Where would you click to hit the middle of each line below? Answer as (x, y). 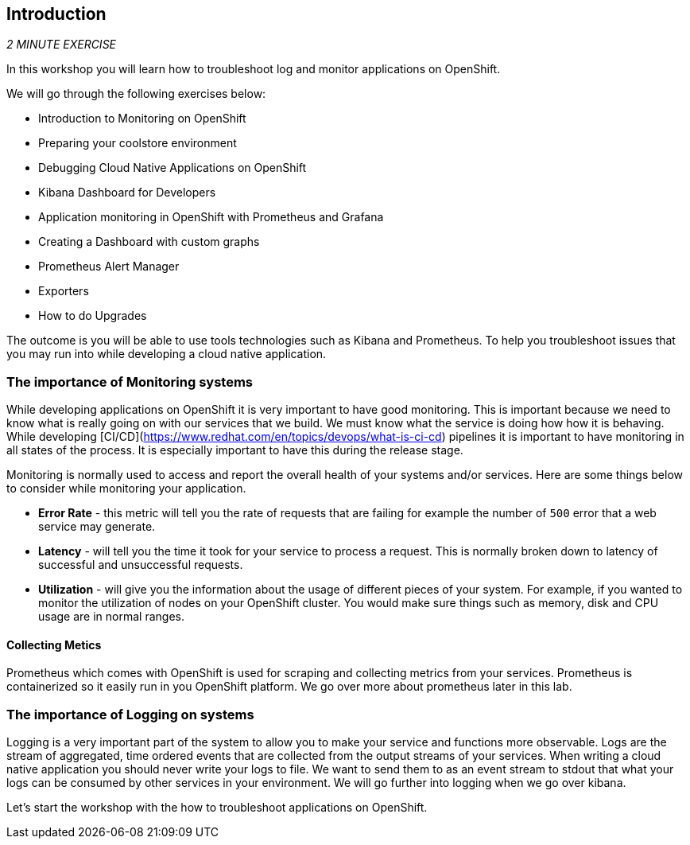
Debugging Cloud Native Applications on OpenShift (172, 168)
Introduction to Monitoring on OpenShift (142, 119)
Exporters (64, 291)
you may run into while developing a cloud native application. (167, 354)
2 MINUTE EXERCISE (62, 45)
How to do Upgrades (93, 316)
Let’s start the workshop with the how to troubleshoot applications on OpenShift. (217, 808)
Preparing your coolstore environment (138, 143)
